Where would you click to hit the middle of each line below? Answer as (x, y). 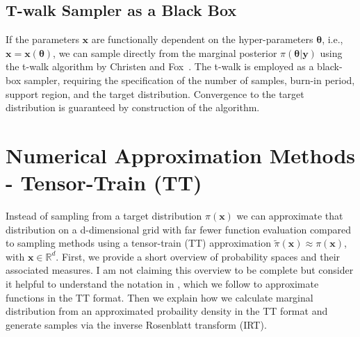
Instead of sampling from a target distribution (104, 216)
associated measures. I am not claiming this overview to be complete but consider (180, 270)
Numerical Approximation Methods (180, 155)
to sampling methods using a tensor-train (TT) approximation (138, 243)
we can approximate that (290, 216)
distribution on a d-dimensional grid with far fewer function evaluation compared (179, 229)
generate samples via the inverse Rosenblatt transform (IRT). (136, 324)
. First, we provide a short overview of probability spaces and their (198, 256)
